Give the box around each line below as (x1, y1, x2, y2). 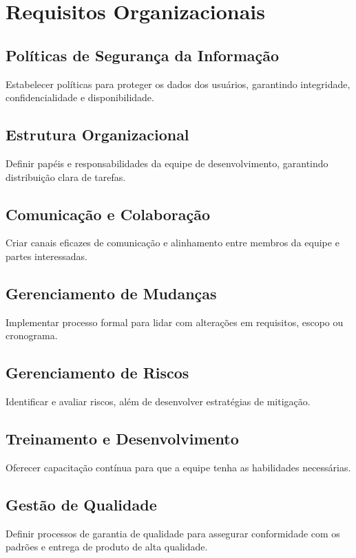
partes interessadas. (6, 248, 87, 263)
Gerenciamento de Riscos (6, 362, 189, 383)
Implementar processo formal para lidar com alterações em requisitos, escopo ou (6, 314, 344, 329)
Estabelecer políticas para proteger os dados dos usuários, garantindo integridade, (6, 76, 350, 91)
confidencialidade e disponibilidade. (6, 90, 154, 105)
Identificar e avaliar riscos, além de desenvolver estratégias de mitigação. (6, 394, 311, 409)
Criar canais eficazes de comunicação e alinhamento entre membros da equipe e (6, 235, 339, 250)
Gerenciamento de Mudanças (6, 282, 217, 303)
